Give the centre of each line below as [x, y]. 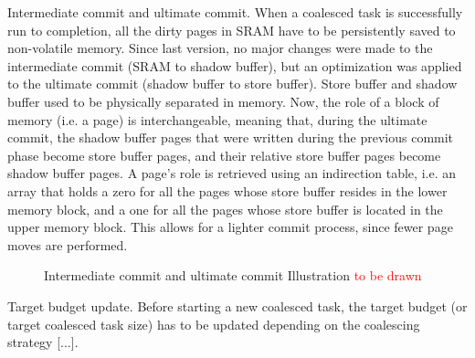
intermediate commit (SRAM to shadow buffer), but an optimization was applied [235, 65]
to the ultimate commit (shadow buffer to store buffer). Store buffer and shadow [232, 84]
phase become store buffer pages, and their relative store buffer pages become [224, 155]
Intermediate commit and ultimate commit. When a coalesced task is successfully [235, 12]
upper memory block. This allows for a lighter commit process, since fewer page [230, 227]
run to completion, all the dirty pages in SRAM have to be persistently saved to [232, 30]
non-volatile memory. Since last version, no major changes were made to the [220, 48]
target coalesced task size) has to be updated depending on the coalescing [214, 324]
